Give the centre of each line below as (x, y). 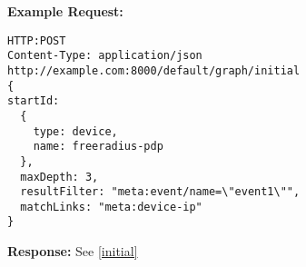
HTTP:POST (37, 40)
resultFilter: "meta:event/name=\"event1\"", (160, 192)
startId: (34, 101)
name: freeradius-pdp (98, 147)
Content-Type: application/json (105, 56)
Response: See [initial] (73, 251)
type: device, (75, 131)
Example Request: (65, 11)
